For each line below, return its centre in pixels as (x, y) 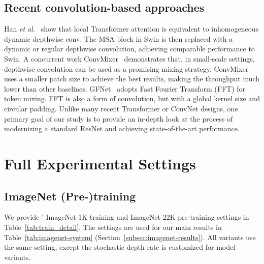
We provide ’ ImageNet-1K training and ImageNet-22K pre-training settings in (127, 217)
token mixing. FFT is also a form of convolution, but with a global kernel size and (132, 98)
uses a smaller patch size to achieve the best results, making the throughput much (132, 79)
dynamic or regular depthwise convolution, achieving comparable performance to (129, 49)
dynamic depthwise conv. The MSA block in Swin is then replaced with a (119, 38)
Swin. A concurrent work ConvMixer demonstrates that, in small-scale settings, (129, 58)
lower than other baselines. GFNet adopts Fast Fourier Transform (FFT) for (125, 88)
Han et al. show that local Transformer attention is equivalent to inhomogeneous (131, 29)
